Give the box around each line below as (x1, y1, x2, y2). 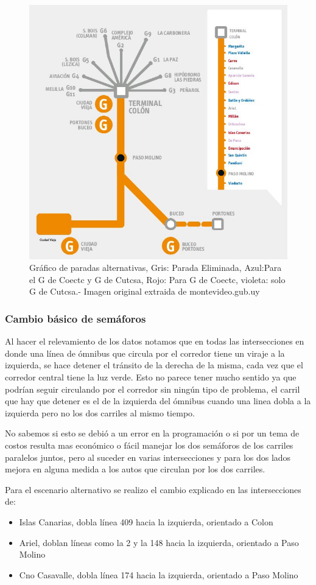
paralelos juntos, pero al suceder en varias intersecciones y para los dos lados (5, 450, 291, 463)
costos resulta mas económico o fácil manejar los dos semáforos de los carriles (5, 438, 293, 451)
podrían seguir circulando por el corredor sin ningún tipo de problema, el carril (5, 382, 300, 395)
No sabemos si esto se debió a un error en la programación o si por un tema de (5, 427, 300, 440)
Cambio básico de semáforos (5, 310, 146, 326)
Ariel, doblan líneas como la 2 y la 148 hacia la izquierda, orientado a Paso (19, 536, 299, 548)
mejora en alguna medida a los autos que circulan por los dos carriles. (5, 463, 265, 475)
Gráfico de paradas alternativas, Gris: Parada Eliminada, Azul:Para (29, 261, 282, 274)
